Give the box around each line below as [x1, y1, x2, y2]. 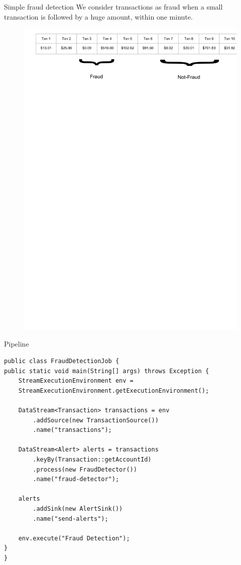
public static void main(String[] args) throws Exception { [4, 367, 209, 375]
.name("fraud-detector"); [33, 476, 119, 483]
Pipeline [4, 338, 29, 349]
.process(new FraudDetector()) [33, 466, 137, 473]
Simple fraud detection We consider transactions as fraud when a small [4, 2, 223, 12]
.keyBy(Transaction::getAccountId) [33, 456, 152, 463]
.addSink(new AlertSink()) [33, 505, 123, 512]
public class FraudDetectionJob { [4, 358, 119, 365]
